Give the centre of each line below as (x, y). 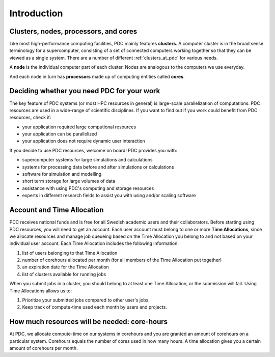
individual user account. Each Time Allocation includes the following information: (94, 243)
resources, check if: (30, 118)
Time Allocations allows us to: (41, 291)
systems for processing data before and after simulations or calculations (98, 167)
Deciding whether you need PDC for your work (85, 91)
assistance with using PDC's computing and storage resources (88, 188)
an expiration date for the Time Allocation (65, 267)
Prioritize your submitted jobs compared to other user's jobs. (86, 300)
